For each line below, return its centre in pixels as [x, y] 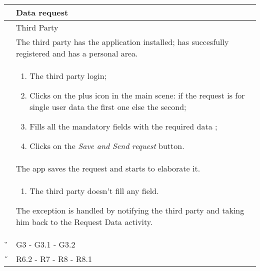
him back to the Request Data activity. [84, 222]
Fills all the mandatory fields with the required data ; [123, 126]
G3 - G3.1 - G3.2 [46, 244]
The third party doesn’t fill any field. [94, 191]
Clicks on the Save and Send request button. [107, 146]
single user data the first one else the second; [108, 107]
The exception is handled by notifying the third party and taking [130, 210]
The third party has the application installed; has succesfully [122, 42]
